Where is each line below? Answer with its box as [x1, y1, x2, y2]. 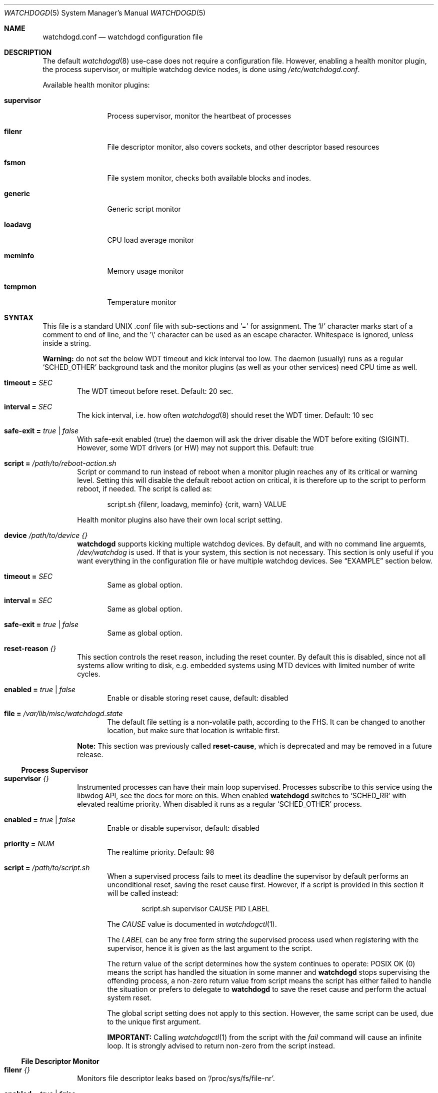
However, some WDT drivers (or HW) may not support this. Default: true [77, 443, 314, 452]
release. [77, 750, 103, 759]
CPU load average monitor [107, 236, 194, 244]
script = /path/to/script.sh [4, 863, 90, 872]
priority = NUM [4, 839, 54, 848]
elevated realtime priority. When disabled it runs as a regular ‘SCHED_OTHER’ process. [77, 800, 362, 808]
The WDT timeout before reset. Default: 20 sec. [77, 387, 233, 395]
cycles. [77, 670, 100, 678]
